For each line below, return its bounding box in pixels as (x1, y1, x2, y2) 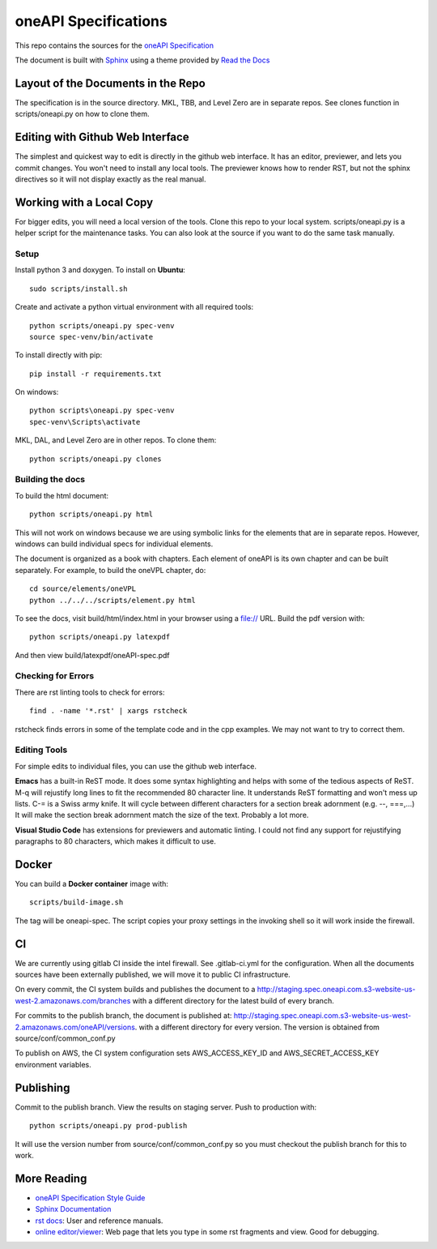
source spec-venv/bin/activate (29, 332, 154, 341)
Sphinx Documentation (35, 1204, 112, 1214)
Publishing (15, 1080, 70, 1094)
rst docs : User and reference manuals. (35, 1216, 163, 1225)
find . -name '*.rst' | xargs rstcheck (29, 706, 188, 716)
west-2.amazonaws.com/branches (15, 995, 131, 1005)
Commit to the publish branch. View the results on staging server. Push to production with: (15, 1102, 317, 1112)
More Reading (15, 1171, 87, 1185)
